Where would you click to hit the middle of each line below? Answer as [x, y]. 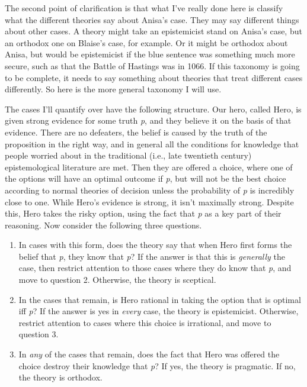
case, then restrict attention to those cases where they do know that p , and [155, 268]
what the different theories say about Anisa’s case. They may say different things [152, 19]
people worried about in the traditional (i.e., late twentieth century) [128, 155]
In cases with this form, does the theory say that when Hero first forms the [155, 245]
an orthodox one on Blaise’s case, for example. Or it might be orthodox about [146, 42]
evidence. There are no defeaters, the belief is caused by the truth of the [136, 132]
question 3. [39, 334]
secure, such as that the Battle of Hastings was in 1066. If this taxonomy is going [152, 65]
